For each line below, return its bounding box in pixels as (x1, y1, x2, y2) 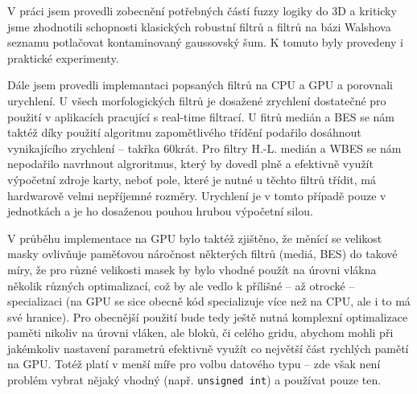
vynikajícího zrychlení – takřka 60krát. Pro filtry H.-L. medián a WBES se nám (7, 139, 402, 156)
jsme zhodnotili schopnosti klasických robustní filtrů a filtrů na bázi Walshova (7, 18, 391, 35)
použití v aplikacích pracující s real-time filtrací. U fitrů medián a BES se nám (7, 108, 394, 125)
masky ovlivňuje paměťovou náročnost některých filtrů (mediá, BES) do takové (7, 245, 398, 262)
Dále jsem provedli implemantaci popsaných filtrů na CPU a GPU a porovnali (7, 76, 393, 93)
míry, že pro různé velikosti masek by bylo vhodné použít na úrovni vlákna (7, 261, 377, 277)
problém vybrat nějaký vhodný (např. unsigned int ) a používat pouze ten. (7, 371, 382, 388)
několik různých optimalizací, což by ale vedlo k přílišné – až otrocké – (7, 277, 355, 293)
